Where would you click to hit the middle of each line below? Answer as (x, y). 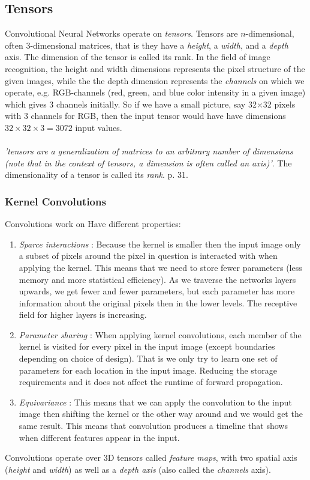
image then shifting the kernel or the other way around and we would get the (161, 414)
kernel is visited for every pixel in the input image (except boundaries (147, 346)
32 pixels (279, 104)
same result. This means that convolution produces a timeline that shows (153, 426)
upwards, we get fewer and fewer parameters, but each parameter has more (157, 291)
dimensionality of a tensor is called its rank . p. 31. (97, 175)
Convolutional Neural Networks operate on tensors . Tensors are (121, 33)
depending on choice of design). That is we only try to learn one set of (148, 358)
